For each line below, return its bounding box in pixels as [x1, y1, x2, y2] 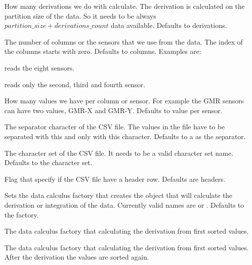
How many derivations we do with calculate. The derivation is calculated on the [4, 1, 245, 11]
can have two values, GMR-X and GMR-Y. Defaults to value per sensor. [4, 105, 223, 115]
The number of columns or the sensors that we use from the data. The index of [4, 36, 243, 47]
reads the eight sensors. [4, 62, 75, 72]
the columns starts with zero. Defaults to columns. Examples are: [4, 46, 201, 56]
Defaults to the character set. [4, 157, 92, 168]
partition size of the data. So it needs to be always [4, 10, 156, 21]
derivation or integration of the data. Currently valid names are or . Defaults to [4, 199, 244, 210]
